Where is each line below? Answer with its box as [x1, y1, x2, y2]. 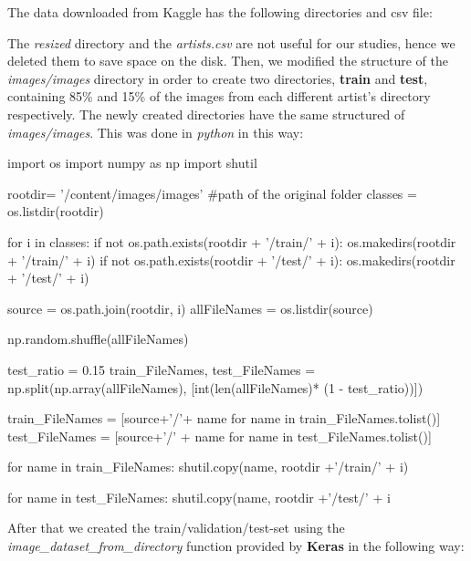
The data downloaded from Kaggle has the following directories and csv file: [7, 3, 433, 21]
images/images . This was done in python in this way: [7, 122, 304, 141]
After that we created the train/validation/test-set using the [7, 518, 345, 537]
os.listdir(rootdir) [7, 202, 104, 221]
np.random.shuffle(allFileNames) [7, 329, 189, 348]
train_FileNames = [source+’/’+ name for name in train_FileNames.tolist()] [7, 409, 441, 428]
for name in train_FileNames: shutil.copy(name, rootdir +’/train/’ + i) [7, 457, 409, 476]
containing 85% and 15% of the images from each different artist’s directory [7, 87, 431, 106]
